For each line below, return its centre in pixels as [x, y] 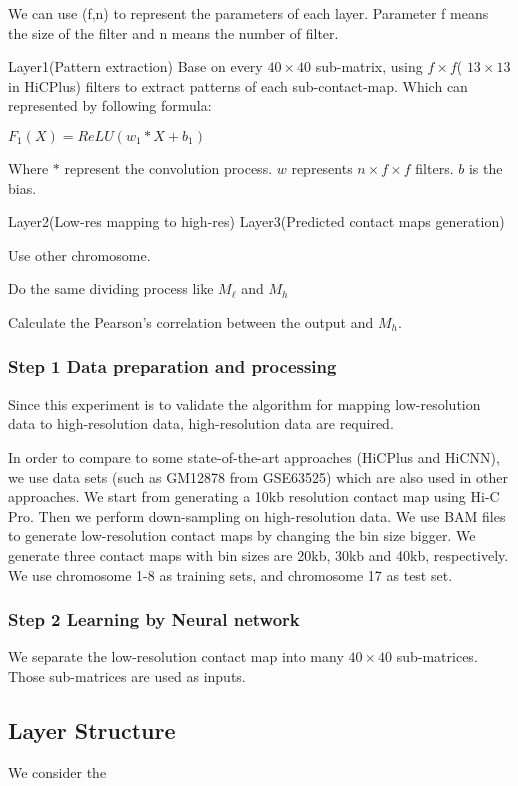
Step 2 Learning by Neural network [154, 619]
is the [485, 167]
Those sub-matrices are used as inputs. [127, 675]
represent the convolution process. [168, 167]
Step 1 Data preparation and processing [172, 366]
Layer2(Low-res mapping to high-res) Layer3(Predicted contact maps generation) [256, 221]
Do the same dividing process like [111, 288]
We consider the [57, 771]
